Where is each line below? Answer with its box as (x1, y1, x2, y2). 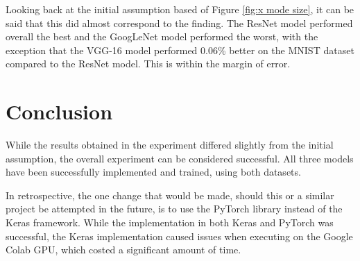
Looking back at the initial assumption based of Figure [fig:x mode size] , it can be (6, 2, 354, 16)
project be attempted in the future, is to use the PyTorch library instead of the (6, 201, 343, 216)
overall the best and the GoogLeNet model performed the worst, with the (6, 29, 318, 44)
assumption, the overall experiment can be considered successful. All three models (6, 151, 354, 165)
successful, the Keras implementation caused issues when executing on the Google (6, 228, 353, 243)
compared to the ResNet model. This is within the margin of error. (6, 56, 291, 71)
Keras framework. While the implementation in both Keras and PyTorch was (6, 215, 334, 230)
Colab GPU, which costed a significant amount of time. (6, 242, 241, 257)
